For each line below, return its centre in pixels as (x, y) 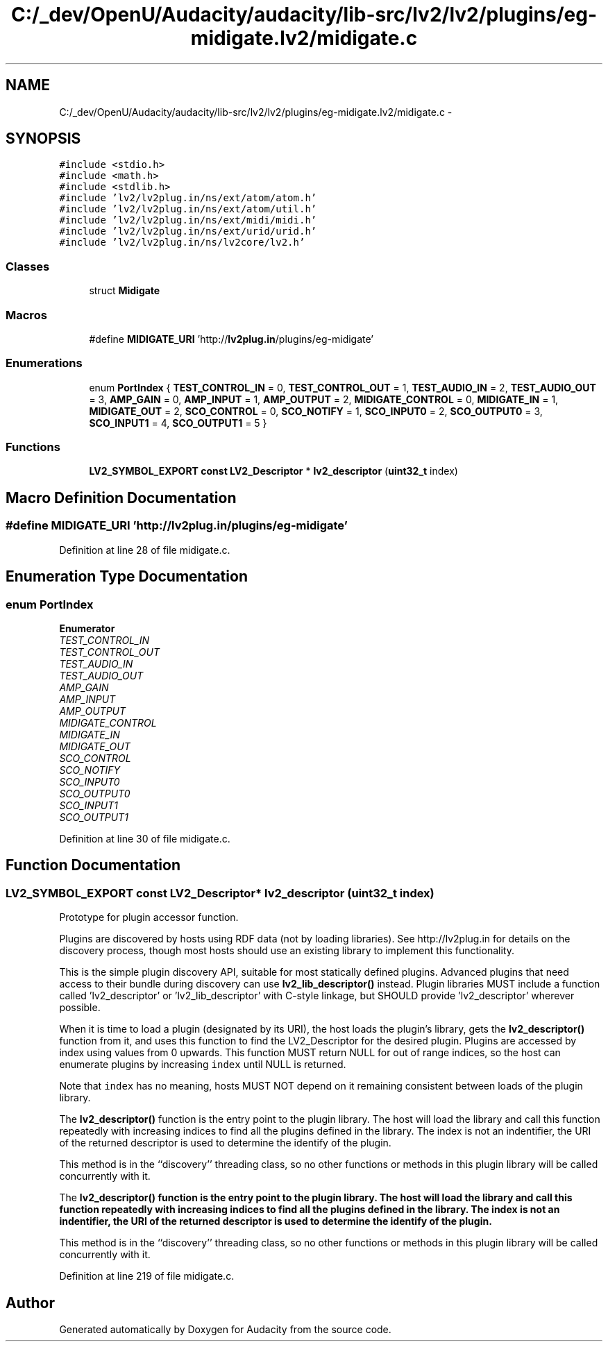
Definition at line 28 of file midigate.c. (145, 550)
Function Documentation (93, 865)
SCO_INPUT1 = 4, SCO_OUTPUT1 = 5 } (178, 423)
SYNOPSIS (43, 139)
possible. (80, 1008)
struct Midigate (125, 291)
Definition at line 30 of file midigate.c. (145, 838)
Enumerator (87, 628)
